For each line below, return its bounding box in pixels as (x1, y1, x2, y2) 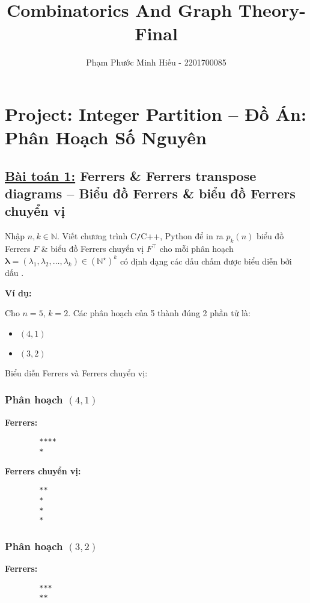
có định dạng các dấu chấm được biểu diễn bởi (120, 254, 292, 267)
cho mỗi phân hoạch (159, 242, 234, 255)
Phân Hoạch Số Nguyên (5, 125, 207, 150)
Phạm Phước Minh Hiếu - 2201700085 (86, 56, 226, 69)
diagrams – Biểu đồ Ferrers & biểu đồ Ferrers (5, 184, 296, 203)
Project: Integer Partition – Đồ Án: (5, 101, 306, 126)
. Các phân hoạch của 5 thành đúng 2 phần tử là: (68, 307, 251, 319)
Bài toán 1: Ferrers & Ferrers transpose (5, 166, 257, 185)
